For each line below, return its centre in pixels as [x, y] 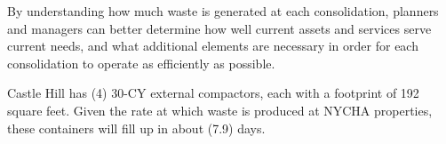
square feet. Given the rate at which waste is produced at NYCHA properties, [220, 110]
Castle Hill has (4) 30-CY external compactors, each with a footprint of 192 [213, 93]
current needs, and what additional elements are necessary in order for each [213, 46]
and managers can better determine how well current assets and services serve [219, 28]
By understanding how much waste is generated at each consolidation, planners [223, 11]
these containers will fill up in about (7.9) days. [136, 128]
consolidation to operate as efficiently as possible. [141, 63]
